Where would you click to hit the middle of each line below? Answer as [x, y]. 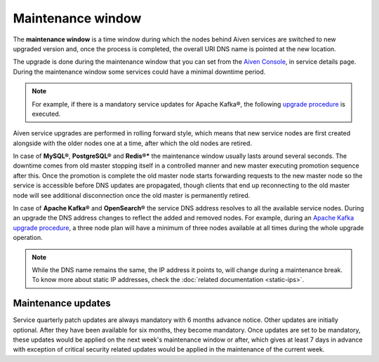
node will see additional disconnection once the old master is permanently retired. [132, 195]
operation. [28, 238]
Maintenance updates [62, 303]
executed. [46, 114]
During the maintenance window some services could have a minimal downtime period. [139, 72]
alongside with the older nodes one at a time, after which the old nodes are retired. [132, 143]
